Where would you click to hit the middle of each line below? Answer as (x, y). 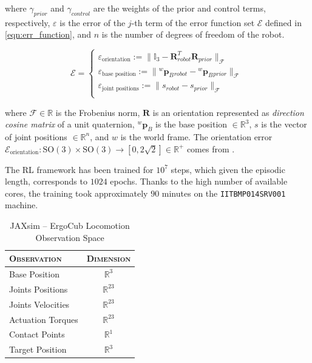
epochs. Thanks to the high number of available (199, 181)
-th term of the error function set (193, 22)
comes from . (211, 148)
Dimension (109, 258)
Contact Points (37, 334)
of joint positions (36, 136)
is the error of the (93, 22)
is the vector (284, 124)
